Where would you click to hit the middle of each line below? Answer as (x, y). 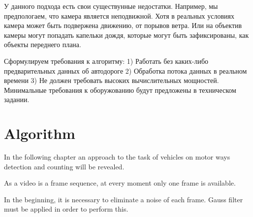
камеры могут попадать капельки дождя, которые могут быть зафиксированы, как (126, 35)
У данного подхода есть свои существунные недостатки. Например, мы (111, 6)
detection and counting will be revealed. (64, 166)
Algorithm (40, 133)
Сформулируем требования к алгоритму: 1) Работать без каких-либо (106, 61)
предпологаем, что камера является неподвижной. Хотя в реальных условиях (119, 15)
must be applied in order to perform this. (66, 209)
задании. (17, 99)
